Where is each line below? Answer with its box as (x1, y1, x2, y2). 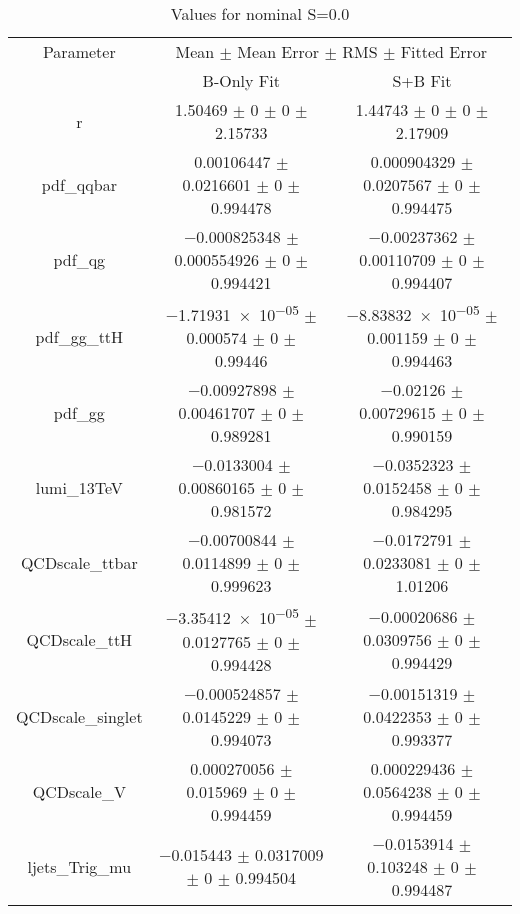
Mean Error (237, 40, 320, 63)
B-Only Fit (202, 69, 280, 92)
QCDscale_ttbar (20, 551, 138, 575)
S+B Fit (392, 69, 452, 92)
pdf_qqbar (41, 173, 117, 196)
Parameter (42, 40, 116, 63)
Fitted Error (400, 40, 488, 63)
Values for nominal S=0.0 (170, 2, 350, 25)
